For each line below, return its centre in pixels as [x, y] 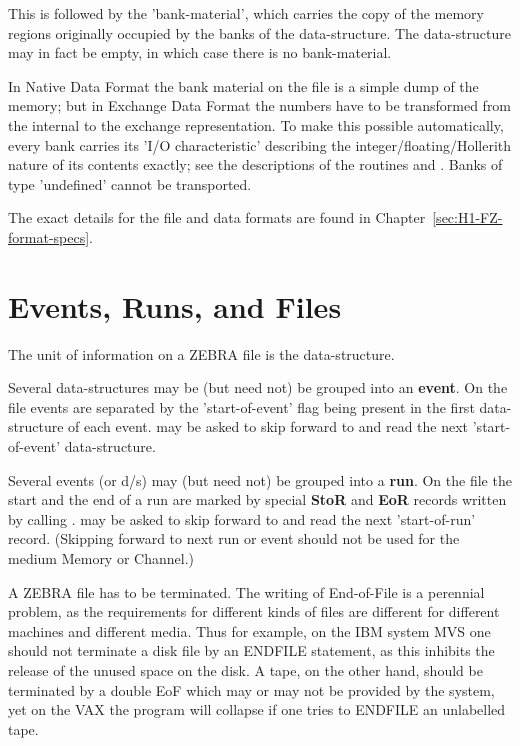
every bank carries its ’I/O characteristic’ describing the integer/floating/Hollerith [260, 144]
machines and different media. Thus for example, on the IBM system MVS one [249, 630]
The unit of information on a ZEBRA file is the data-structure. [201, 353]
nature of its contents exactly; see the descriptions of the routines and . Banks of [255, 164]
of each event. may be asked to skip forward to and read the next [268, 426]
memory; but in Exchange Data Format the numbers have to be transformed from [260, 105]
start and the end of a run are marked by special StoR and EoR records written [257, 499]
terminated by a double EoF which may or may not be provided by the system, [251, 689]
